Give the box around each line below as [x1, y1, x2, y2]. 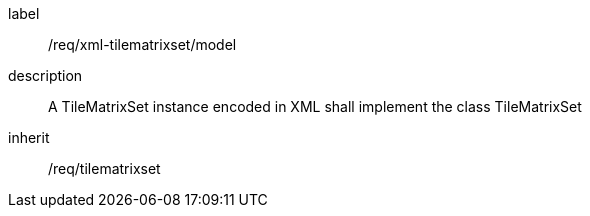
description [8, 67, 83, 84]
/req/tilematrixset [48, 160, 161, 177]
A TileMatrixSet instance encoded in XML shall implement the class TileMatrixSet [48, 98, 582, 115]
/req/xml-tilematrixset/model [48, 36, 237, 53]
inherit [8, 129, 50, 146]
